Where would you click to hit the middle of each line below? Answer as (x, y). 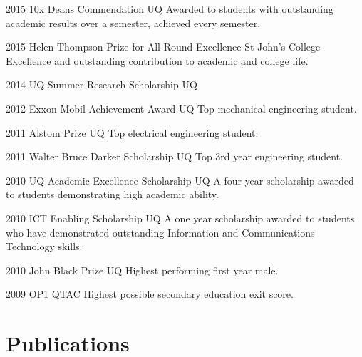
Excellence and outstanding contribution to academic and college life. (157, 60)
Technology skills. (44, 246)
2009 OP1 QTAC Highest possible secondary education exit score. (150, 294)
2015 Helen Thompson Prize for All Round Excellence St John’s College (163, 47)
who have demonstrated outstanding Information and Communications (160, 232)
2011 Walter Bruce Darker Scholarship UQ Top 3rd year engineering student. (175, 156)
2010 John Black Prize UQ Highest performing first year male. (142, 270)
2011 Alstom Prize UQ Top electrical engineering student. (132, 132)
